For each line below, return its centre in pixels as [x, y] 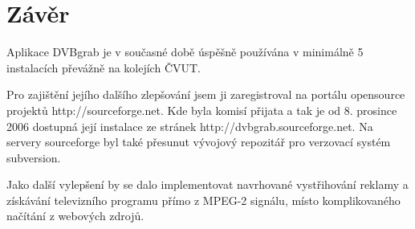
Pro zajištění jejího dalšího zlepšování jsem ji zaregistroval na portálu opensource [206, 94]
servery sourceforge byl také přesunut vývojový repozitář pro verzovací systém [199, 142]
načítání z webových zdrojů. [75, 216]
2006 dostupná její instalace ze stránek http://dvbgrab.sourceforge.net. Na [190, 126]
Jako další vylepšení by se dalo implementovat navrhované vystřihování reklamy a [207, 184]
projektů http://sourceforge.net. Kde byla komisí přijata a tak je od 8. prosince [202, 110]
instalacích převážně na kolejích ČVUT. [104, 67]
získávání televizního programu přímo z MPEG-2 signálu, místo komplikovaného [203, 200]
